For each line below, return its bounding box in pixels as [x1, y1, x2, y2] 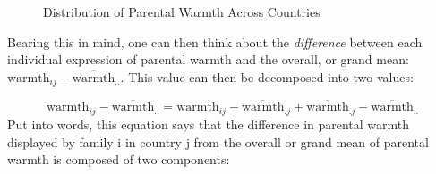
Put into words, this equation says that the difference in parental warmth [7, 114, 410, 133]
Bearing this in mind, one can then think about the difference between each [7, 32, 423, 51]
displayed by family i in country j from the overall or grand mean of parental [7, 132, 429, 151]
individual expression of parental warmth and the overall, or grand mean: [7, 50, 409, 69]
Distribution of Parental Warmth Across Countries [43, 3, 321, 21]
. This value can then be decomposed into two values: [120, 67, 414, 86]
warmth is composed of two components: [7, 150, 230, 169]
